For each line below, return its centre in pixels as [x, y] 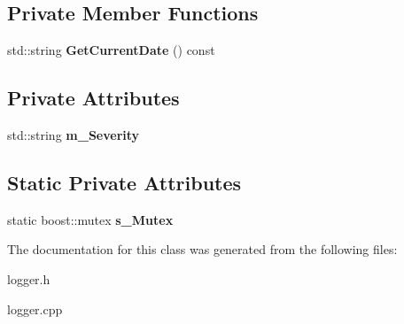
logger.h [29, 278]
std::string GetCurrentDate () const [111, 50]
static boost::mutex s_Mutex [90, 219]
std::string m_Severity [74, 135]
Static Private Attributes [124, 182]
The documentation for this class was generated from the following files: [202, 249]
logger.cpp [35, 309]
